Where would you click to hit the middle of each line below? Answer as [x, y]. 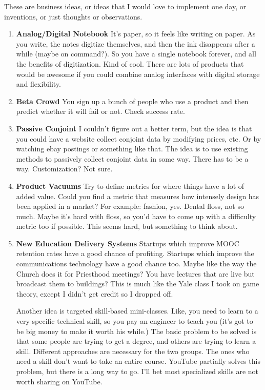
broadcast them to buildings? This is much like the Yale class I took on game [138, 284]
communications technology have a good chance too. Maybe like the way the [136, 264]
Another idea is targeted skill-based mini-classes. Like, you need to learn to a [137, 311]
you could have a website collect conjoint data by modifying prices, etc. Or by [139, 138]
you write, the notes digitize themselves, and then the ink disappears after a [136, 43]
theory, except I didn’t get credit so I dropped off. [95, 293]
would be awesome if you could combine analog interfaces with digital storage [138, 74]
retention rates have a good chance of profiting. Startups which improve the [135, 253]
